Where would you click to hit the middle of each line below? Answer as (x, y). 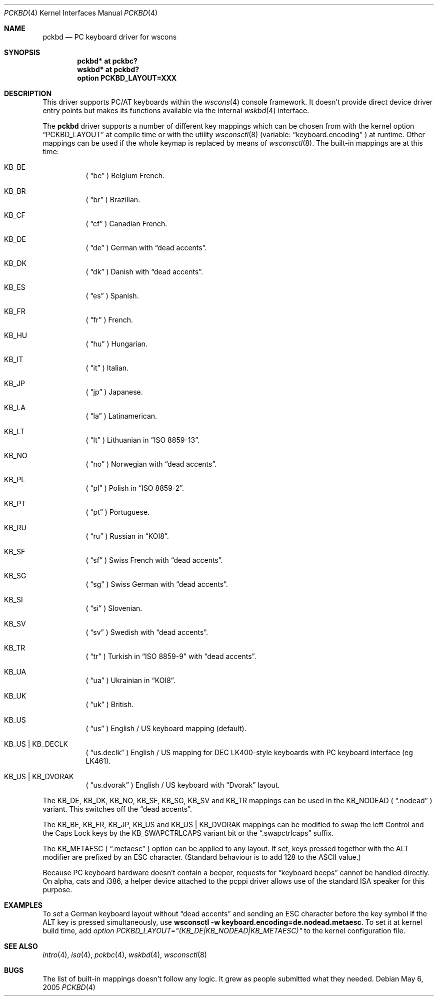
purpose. (57, 890)
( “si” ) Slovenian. (114, 608)
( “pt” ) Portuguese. (118, 512)
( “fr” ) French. (109, 320)
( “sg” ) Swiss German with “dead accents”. (157, 584)
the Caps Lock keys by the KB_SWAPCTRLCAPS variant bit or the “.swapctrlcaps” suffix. (188, 833)
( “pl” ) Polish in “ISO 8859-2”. (135, 488)
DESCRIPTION (28, 93)
